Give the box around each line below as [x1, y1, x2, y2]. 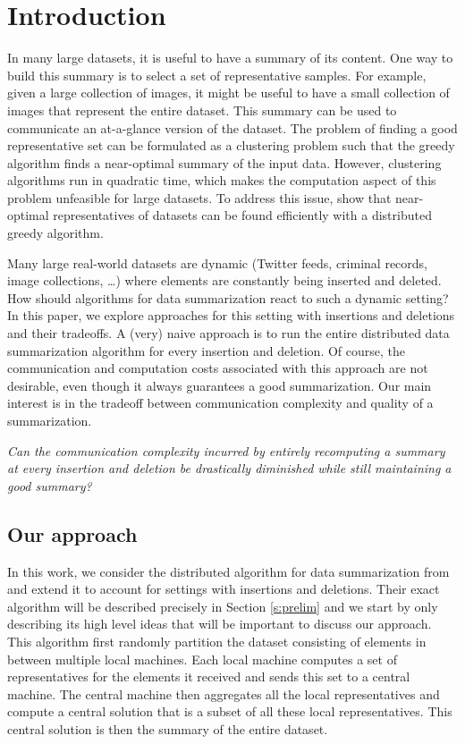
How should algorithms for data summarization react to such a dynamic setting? [7, 288, 449, 307]
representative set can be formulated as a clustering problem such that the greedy [7, 136, 455, 155]
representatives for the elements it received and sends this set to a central [7, 667, 410, 686]
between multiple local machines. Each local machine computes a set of [7, 649, 397, 668]
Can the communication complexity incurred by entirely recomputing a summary [7, 441, 445, 460]
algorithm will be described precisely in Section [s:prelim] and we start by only [7, 596, 438, 615]
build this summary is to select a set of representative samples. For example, [7, 65, 427, 84]
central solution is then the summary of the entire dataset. [7, 719, 328, 738]
